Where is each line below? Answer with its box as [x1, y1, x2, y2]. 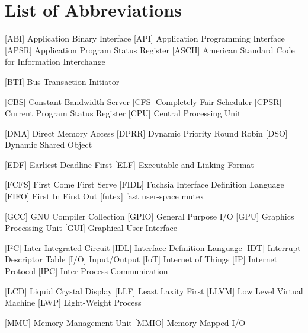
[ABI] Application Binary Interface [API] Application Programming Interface [5, 32, 285, 45]
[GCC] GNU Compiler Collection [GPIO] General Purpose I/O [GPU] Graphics [5, 210, 294, 222]
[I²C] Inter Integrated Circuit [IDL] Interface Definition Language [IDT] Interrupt [5, 241, 301, 253]
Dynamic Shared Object [5, 138, 92, 151]
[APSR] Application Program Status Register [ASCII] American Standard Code [5, 43, 295, 56]
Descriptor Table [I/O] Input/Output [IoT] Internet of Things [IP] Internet [5, 253, 278, 265]
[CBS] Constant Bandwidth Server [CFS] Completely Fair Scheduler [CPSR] [5, 95, 282, 107]
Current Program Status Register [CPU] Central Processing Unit [5, 107, 241, 119]
